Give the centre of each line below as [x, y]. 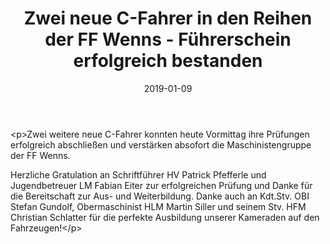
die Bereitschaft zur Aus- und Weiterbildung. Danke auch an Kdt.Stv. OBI [160, 196]
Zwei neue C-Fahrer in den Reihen [168, 18]
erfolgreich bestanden [168, 61]
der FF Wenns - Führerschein [168, 39]
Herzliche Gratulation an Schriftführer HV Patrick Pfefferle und [138, 174]
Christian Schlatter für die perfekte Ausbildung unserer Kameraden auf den [165, 217]
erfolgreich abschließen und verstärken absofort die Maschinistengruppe [161, 144]
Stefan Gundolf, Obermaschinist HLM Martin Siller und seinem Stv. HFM [158, 206]
